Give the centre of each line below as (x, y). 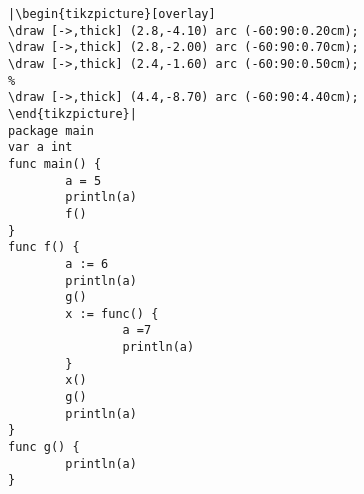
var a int (40, 147)
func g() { (44, 447)
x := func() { (112, 313)
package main (51, 130)
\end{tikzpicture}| (72, 113)
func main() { (55, 163)
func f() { (44, 247)
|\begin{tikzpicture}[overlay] (112, 14)
